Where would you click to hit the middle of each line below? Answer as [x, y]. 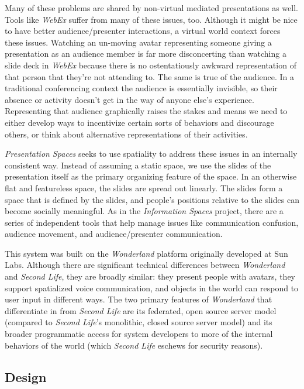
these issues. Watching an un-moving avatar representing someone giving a [138, 42]
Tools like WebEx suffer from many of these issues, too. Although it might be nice [151, 19]
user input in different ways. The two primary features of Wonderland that [139, 299]
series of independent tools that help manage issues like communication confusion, [152, 222]
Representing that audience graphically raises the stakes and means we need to [146, 111]
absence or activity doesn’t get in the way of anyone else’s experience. [129, 99]
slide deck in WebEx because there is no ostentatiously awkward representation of [151, 65]
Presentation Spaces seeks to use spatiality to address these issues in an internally [151, 154]
